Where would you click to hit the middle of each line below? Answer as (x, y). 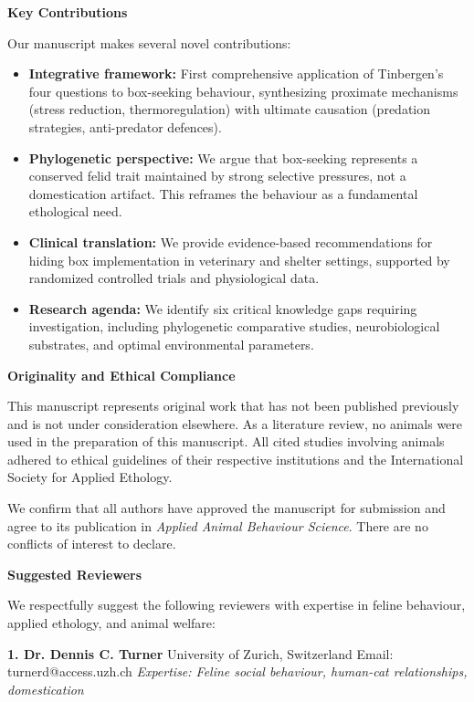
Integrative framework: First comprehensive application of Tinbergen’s (236, 73)
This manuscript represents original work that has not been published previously (233, 406)
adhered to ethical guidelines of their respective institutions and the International (236, 459)
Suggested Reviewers (75, 574)
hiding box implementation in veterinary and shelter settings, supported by (239, 260)
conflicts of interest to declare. (92, 544)
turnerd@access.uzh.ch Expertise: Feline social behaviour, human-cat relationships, (237, 671)
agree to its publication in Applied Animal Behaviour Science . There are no (218, 525)
